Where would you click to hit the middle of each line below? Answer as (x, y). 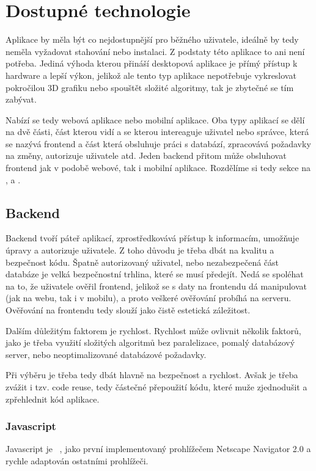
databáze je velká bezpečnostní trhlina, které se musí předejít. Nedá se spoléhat (155, 274)
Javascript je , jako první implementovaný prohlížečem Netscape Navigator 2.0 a (158, 449)
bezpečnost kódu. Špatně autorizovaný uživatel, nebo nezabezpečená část (142, 262)
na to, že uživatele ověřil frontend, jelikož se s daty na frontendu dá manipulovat (156, 286)
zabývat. (21, 99)
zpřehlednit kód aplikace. (53, 399)
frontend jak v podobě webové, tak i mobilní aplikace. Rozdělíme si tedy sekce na (158, 168)
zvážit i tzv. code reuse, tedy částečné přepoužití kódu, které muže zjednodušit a (156, 386)
